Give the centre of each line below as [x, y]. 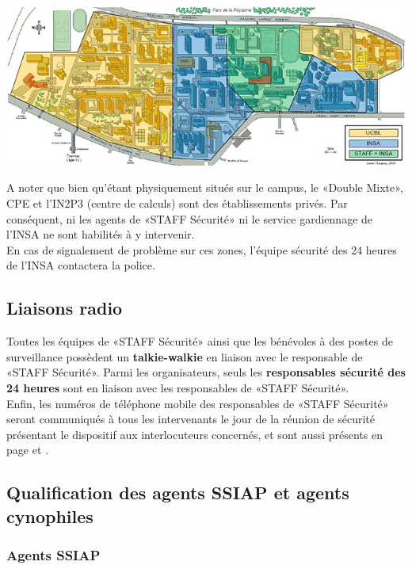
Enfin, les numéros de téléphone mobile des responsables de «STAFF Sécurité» [198, 403]
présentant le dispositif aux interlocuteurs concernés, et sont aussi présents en [195, 434]
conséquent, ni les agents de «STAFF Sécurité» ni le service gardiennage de [190, 218]
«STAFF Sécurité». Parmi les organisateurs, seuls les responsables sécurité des [206, 372]
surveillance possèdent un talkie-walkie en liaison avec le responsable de [185, 356]
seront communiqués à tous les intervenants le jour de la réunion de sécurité [191, 419]
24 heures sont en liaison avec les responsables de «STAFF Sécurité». [178, 387]
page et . [27, 450]
